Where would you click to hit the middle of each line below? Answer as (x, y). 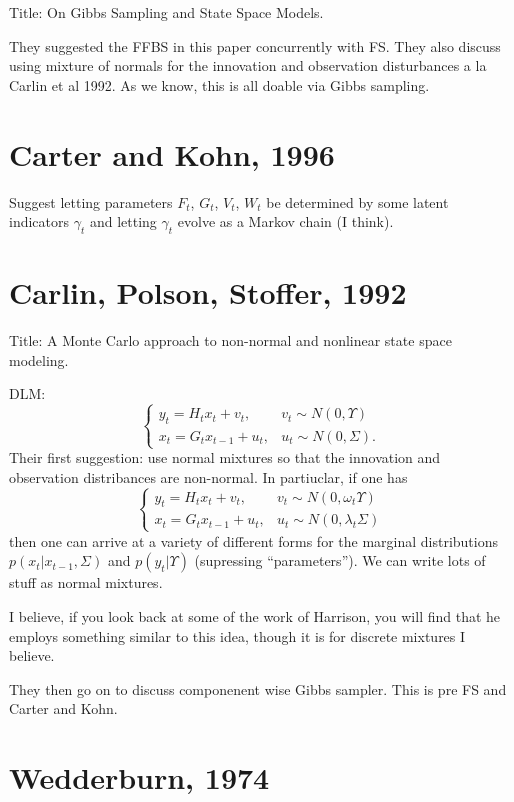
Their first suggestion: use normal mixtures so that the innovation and (225, 457)
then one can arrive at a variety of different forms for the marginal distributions (254, 540)
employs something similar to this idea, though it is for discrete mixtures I (237, 635)
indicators (39, 221)
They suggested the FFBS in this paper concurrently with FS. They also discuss (255, 45)
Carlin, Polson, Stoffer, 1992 (208, 292)
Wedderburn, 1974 (139, 777)
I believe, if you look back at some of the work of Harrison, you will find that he (255, 615)
